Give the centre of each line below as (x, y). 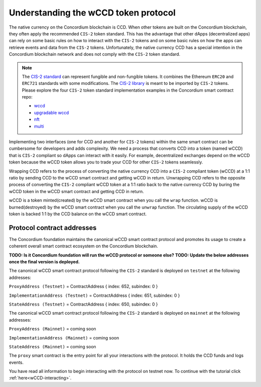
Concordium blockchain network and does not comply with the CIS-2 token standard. (95, 54)
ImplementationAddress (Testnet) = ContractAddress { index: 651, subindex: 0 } (94, 295)
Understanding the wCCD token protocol (92, 13)
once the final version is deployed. (44, 262)
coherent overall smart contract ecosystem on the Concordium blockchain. (83, 246)
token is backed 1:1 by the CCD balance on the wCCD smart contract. (78, 214)
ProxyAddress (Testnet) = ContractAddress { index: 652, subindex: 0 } (83, 287)
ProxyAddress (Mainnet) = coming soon (52, 329)
